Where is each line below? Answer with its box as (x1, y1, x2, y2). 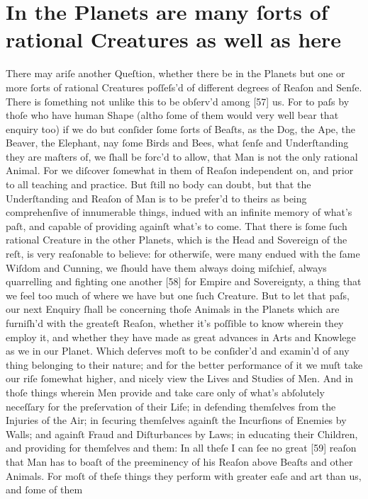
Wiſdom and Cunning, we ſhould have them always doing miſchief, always (6, 260, 327, 275)
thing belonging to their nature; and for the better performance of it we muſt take (6, 357, 363, 372)
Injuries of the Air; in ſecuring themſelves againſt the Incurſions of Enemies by (6, 413, 347, 428)
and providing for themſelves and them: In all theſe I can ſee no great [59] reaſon (6, 440, 357, 455)
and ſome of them (6, 482, 83, 497)
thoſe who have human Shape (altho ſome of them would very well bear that (6, 108, 339, 122)
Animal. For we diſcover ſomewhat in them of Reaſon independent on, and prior (6, 163, 354, 178)
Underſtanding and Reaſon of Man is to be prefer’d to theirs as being (6, 190, 307, 205)
